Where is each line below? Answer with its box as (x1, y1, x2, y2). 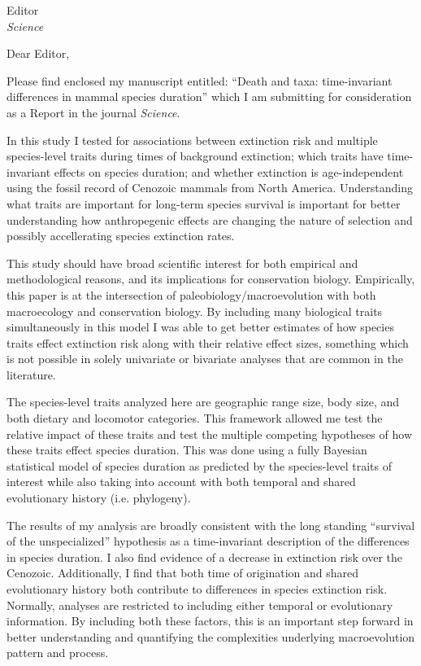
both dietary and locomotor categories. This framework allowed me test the (7, 410, 383, 427)
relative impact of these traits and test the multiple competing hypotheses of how (7, 425, 412, 442)
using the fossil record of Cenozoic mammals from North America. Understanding (7, 179, 413, 196)
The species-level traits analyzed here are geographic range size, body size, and (7, 393, 400, 410)
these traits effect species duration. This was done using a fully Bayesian (7, 441, 367, 458)
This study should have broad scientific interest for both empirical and (7, 254, 358, 271)
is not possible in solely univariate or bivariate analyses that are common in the (7, 350, 403, 367)
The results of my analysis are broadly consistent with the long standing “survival (7, 516, 415, 533)
